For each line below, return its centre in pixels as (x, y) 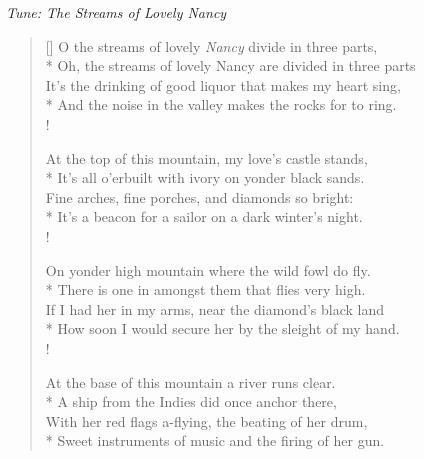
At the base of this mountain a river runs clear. (190, 381)
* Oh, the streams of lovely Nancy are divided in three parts (230, 65)
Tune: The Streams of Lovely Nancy (116, 12)
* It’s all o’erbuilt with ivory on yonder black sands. (205, 177)
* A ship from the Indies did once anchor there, (191, 401)
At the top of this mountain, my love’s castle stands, (206, 157)
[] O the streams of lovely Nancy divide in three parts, (211, 45)
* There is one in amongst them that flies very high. (205, 289)
